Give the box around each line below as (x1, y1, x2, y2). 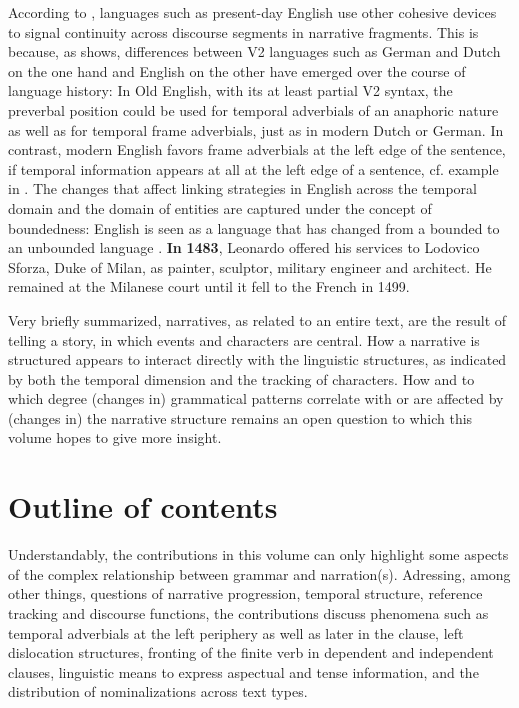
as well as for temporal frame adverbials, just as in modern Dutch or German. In (8, 119, 504, 140)
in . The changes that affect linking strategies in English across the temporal (8, 178, 477, 199)
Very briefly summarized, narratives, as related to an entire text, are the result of (8, 309, 507, 330)
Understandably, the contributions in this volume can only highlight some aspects (8, 544, 509, 565)
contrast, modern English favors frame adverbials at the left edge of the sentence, (8, 139, 506, 160)
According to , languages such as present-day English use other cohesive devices (8, 2, 497, 22)
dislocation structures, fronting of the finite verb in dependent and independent (8, 642, 494, 663)
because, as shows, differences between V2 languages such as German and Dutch (8, 41, 501, 62)
